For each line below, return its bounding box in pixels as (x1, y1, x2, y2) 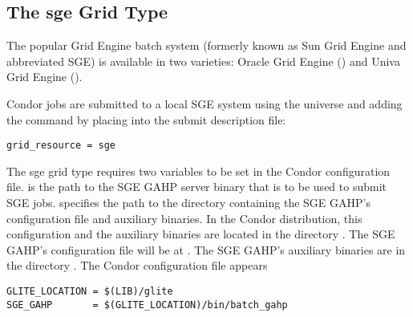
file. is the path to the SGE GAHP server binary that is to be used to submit (6, 178, 387, 195)
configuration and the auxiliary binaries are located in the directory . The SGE (6, 226, 395, 242)
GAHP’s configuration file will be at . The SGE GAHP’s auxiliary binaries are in (6, 241, 406, 258)
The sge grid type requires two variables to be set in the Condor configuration (6, 162, 391, 179)
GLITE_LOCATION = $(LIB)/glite (6, 285, 173, 297)
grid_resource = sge (6, 140, 116, 152)
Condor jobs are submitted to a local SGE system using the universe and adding (6, 95, 403, 112)
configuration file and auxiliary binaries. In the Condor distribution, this (6, 209, 362, 226)
